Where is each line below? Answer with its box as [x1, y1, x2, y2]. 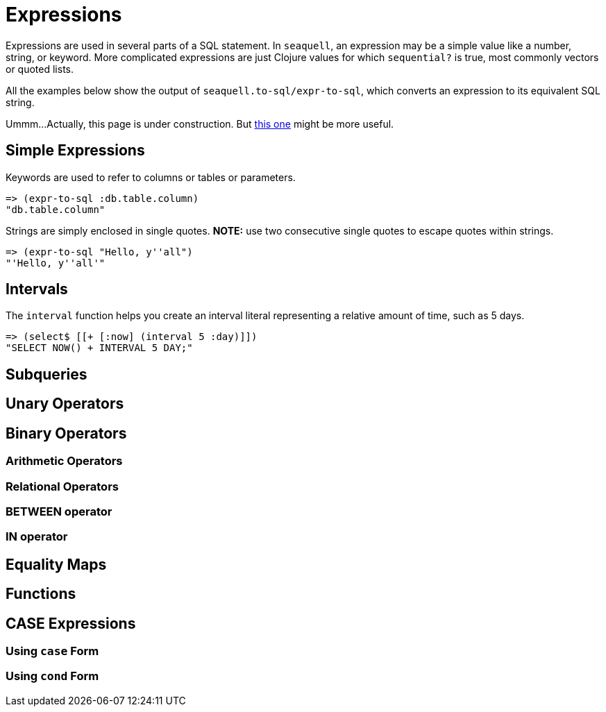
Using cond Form [6, 669, 99, 684]
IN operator [6, 529, 68, 544]
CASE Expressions [6, 614, 136, 632]
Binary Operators [6, 424, 127, 442]
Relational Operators [6, 479, 119, 493]
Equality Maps [6, 555, 107, 573]
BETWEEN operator [6, 504, 112, 518]
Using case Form [6, 643, 99, 658]
